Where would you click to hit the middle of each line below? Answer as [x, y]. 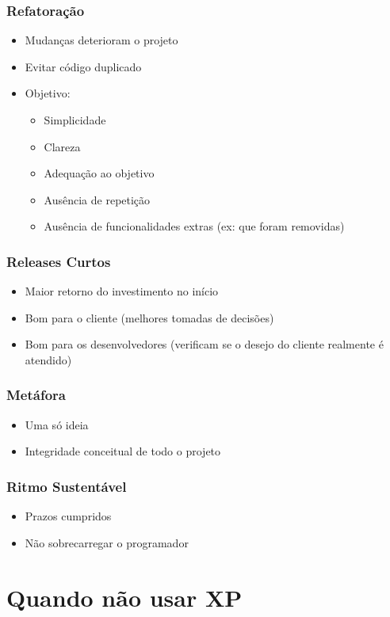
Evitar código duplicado [83, 66]
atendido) [48, 359]
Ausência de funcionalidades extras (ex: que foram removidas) [194, 226]
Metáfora [36, 395]
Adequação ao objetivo [99, 173]
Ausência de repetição [97, 199]
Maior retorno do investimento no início [122, 291]
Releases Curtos [59, 261]
